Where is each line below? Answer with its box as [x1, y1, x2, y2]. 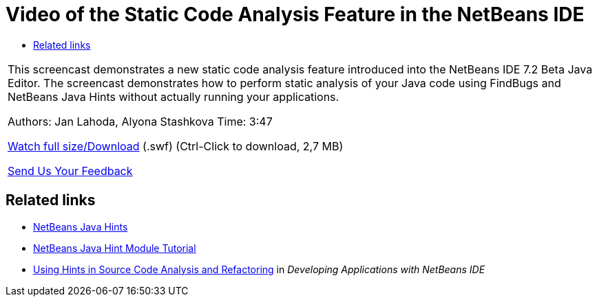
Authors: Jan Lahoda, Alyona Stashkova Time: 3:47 [8, 114, 273, 128]
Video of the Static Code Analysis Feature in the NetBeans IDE [6, 3, 585, 26]
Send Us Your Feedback [8, 163, 133, 178]
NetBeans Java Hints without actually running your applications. [8, 89, 339, 104]
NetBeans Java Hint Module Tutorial [33, 242, 196, 254]
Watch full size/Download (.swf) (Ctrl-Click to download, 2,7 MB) [8, 139, 344, 153]
